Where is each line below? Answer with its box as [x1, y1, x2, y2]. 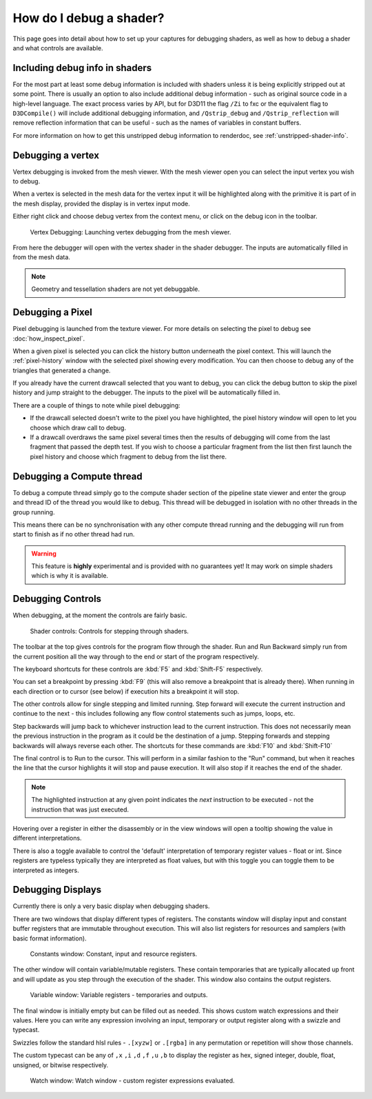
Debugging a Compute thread [12, 470, 143, 482]
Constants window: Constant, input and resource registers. [30, 950, 198, 958]
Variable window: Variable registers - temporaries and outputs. [30, 991, 208, 999]
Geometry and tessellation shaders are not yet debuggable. [31, 285, 200, 293]
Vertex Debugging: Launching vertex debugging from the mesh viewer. [30, 228, 231, 236]
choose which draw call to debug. [30, 423, 127, 432]
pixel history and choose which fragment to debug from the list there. [30, 452, 227, 461]
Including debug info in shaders [12, 62, 152, 74]
